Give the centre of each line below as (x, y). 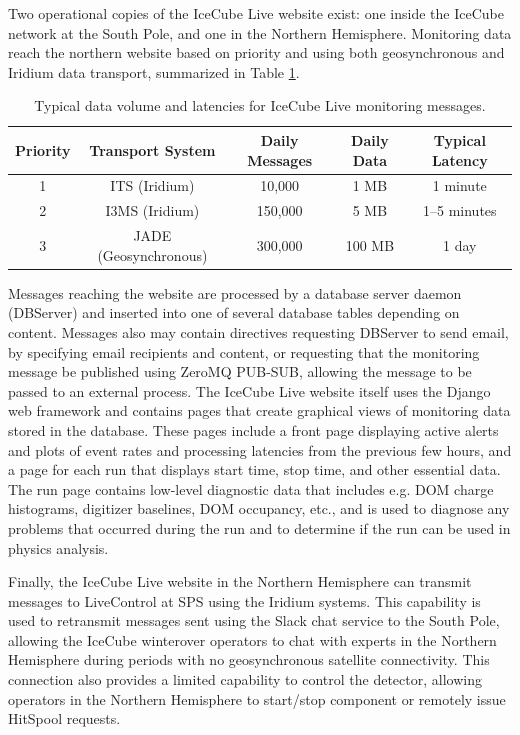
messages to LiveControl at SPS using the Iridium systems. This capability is (244, 600)
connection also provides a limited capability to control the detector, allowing (245, 679)
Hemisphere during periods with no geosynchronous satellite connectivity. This (249, 659)
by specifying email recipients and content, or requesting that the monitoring (244, 351)
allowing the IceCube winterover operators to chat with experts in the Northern (252, 639)
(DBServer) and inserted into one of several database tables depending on (234, 312)
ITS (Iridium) (152, 185)
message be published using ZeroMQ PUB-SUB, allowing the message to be (240, 371)
